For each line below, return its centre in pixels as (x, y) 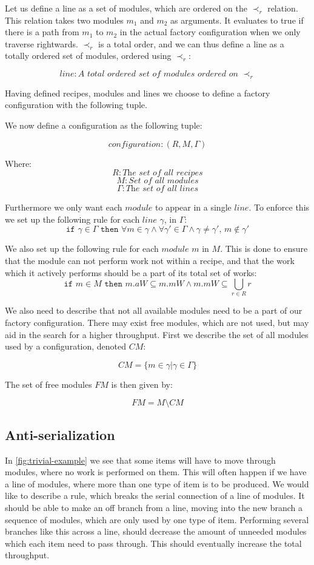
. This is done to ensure (264, 249)
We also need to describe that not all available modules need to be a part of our (154, 310)
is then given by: (142, 384)
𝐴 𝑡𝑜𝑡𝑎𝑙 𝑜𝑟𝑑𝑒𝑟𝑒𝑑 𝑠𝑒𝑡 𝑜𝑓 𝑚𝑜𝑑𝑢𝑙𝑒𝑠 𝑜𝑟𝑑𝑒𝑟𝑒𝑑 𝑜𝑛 (158, 74)
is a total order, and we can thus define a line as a (191, 43)
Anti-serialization (60, 434)
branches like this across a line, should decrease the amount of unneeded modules (156, 531)
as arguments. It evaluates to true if (237, 20)
